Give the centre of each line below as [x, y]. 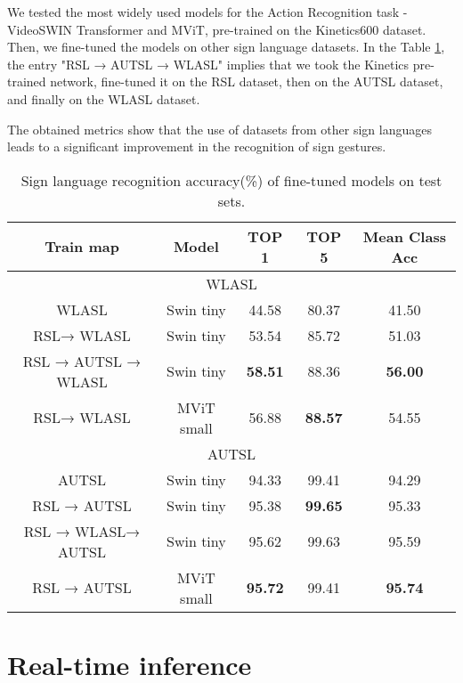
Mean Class [404, 236]
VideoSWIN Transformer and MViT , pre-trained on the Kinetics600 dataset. [217, 29]
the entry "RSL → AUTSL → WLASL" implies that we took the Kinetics [208, 64]
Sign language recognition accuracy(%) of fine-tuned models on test [231, 180]
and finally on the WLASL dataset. [104, 98]
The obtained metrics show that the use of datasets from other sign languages [220, 129]
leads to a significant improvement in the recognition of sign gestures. [197, 146]
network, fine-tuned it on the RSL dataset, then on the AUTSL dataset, [247, 81]
